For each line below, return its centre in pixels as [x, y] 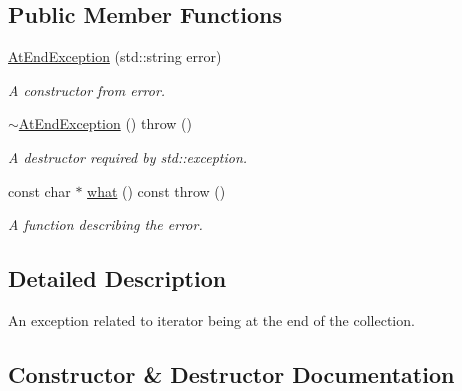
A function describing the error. [105, 224]
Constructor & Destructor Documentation [231, 373]
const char [39, 190]
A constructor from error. [87, 89]
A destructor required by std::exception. [128, 156]
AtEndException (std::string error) [115, 56]
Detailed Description [117, 278]
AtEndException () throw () [105, 123]
